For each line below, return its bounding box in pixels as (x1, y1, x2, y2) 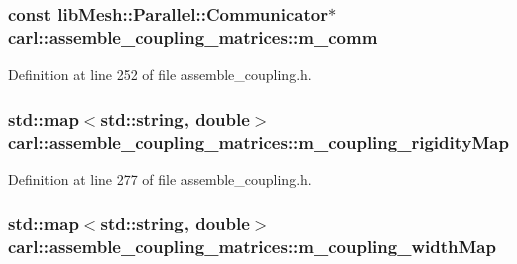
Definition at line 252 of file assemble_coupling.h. (8, 64, 312, 85)
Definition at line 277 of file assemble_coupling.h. (8, 168, 312, 189)
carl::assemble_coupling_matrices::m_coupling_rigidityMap (8, 129, 509, 154)
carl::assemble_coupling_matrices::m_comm (8, 24, 378, 49)
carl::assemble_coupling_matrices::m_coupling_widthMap (8, 234, 496, 259)
